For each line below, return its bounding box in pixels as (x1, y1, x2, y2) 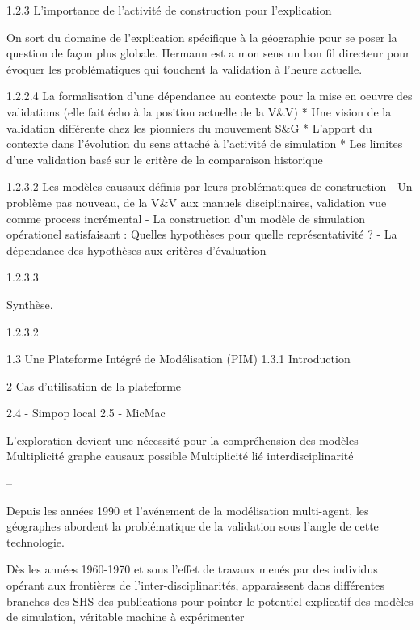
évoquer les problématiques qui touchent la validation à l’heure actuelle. (6, 60, 363, 77)
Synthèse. (6, 295, 53, 312)
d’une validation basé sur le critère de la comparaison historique (6, 150, 323, 167)
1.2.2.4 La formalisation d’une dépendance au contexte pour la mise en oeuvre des (6, 87, 413, 104)
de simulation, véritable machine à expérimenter (6, 608, 245, 625)
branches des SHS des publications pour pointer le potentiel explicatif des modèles (6, 592, 414, 609)
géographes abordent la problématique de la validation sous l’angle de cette (6, 518, 379, 535)
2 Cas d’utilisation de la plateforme (6, 377, 182, 394)
